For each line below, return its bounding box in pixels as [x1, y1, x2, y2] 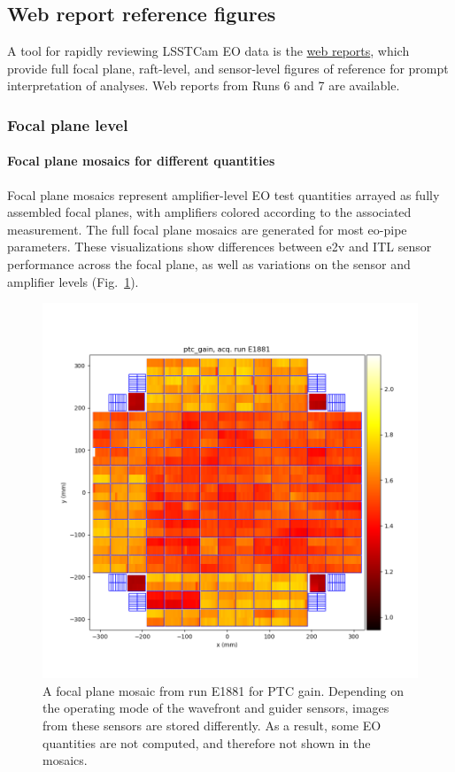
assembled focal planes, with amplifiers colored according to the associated [7, 203, 412, 221]
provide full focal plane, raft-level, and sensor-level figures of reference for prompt [7, 58, 449, 77]
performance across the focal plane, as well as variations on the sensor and [7, 255, 411, 273]
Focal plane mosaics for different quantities [7, 151, 275, 170]
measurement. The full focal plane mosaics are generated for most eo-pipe [7, 220, 407, 238]
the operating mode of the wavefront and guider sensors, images [42, 699, 389, 717]
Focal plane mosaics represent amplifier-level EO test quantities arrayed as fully [7, 185, 440, 204]
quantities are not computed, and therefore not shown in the [42, 733, 371, 752]
